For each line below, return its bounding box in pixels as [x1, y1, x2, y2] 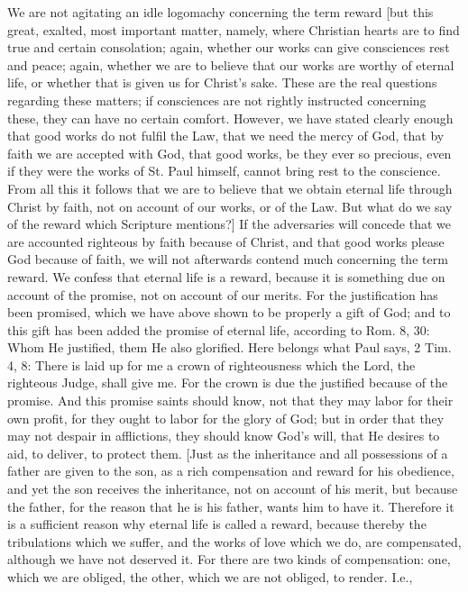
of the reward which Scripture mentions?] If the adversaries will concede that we [7, 214, 451, 233]
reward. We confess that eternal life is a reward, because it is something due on [7, 267, 445, 286]
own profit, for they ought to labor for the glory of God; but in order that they [7, 408, 445, 427]
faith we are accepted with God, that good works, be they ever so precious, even [7, 143, 452, 162]
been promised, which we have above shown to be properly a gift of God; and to [7, 303, 451, 322]
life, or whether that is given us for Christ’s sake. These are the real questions [7, 73, 437, 92]
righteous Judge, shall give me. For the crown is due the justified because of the [7, 373, 448, 392]
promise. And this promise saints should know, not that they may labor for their [7, 391, 454, 410]
